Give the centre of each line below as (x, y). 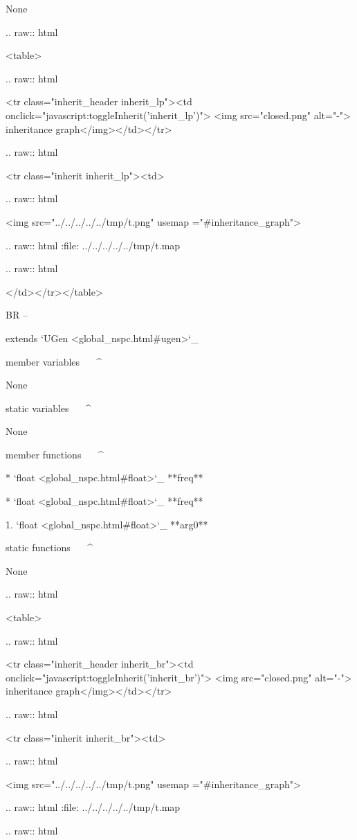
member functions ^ (55, 454)
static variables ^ (48, 408)
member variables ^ (54, 361)
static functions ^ (49, 547)
